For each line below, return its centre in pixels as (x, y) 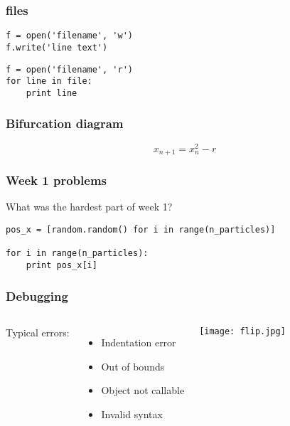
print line (52, 93)
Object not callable (143, 390)
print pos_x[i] (61, 266)
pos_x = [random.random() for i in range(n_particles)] (141, 230)
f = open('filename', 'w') (69, 36)
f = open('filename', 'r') (69, 69)
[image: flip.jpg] (242, 331)
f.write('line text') (57, 47)
